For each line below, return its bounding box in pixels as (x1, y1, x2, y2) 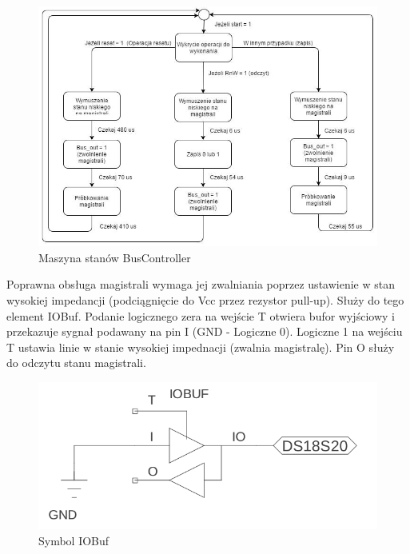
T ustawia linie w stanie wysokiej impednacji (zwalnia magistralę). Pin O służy (6, 338, 395, 355)
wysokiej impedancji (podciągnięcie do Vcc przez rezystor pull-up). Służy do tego (6, 291, 404, 308)
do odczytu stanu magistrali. (6, 354, 146, 371)
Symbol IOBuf (38, 532, 109, 548)
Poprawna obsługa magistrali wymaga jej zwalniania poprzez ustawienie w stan (6, 276, 395, 293)
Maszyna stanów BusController (38, 249, 191, 265)
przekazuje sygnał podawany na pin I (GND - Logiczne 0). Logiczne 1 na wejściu (6, 323, 403, 340)
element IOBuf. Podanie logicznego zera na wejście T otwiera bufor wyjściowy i (6, 307, 395, 324)
